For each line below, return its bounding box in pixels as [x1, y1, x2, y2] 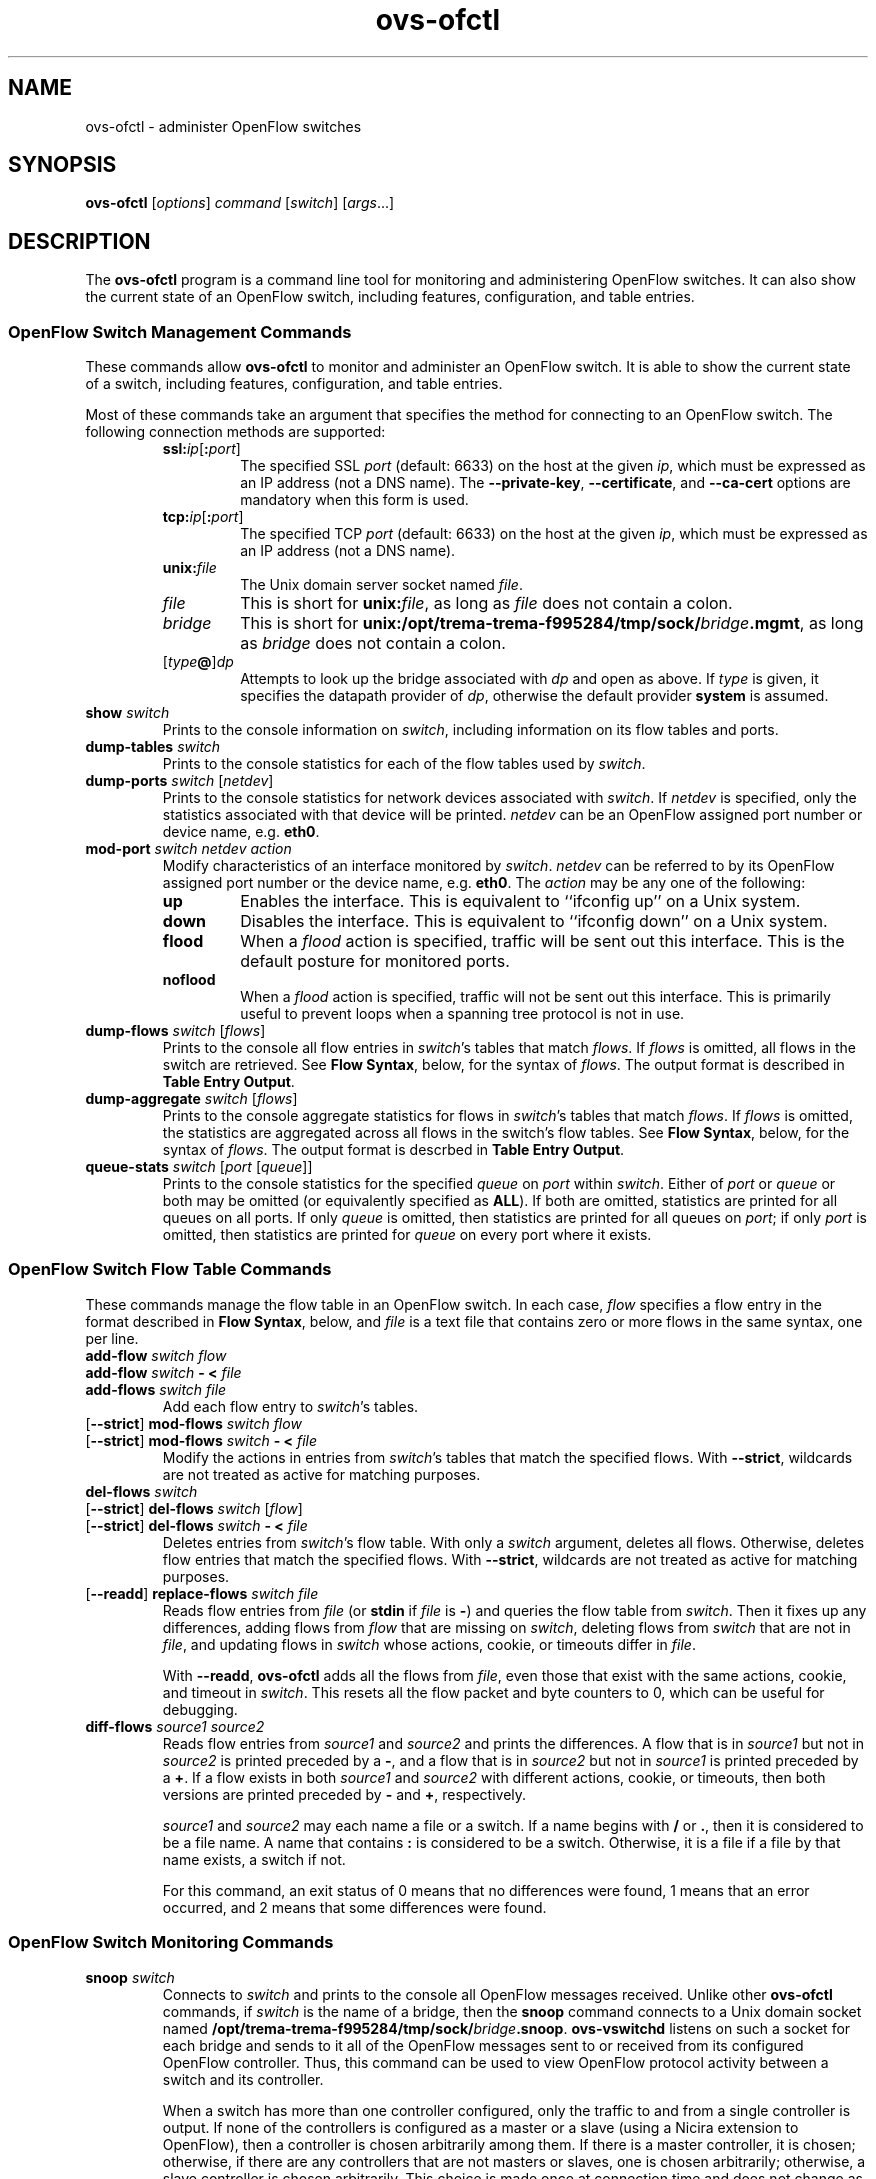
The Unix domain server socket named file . [240, 576, 523, 594]
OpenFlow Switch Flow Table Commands [8, 1259, 332, 1280]
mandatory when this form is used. [240, 491, 469, 509]
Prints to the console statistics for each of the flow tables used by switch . [162, 755, 646, 773]
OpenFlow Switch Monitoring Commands [8, 1932, 334, 1953]
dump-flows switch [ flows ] [85, 1022, 266, 1040]
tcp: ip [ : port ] [162, 508, 244, 526]
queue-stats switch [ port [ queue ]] [85, 1158, 313, 1176]
